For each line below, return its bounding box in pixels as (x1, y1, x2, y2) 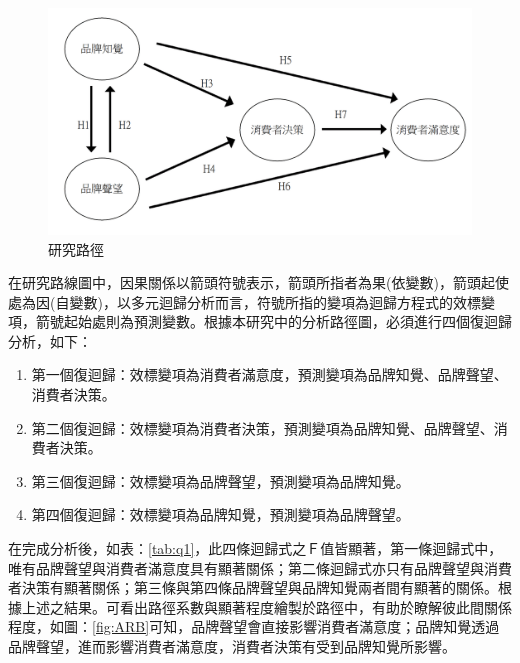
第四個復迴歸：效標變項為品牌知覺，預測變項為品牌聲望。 (31, 504, 410, 525)
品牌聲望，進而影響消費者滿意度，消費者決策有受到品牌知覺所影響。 (8, 636, 456, 656)
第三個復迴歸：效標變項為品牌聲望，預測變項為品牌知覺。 (31, 470, 410, 491)
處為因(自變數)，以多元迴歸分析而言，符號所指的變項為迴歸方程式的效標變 (8, 291, 495, 312)
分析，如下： (8, 330, 92, 351)
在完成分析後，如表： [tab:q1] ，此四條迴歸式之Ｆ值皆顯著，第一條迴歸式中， (8, 538, 503, 559)
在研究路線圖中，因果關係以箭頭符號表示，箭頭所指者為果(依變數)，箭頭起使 (8, 272, 509, 293)
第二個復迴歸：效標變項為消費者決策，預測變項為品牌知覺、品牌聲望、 (31, 417, 494, 438)
